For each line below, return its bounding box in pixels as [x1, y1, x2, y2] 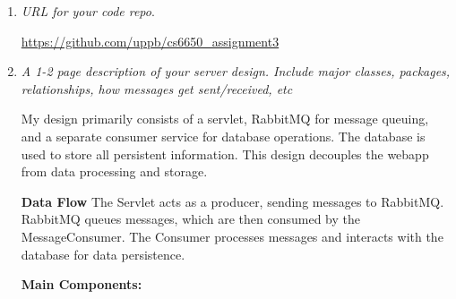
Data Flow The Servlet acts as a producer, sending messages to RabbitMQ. [21, 192, 444, 210]
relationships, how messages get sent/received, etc [21, 79, 293, 98]
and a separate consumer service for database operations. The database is [21, 126, 426, 145]
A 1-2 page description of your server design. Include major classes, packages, [21, 62, 451, 81]
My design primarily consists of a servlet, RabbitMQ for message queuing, [21, 109, 429, 128]
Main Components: [21, 275, 142, 294]
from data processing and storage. [21, 162, 208, 181]
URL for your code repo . [21, 2, 155, 20]
